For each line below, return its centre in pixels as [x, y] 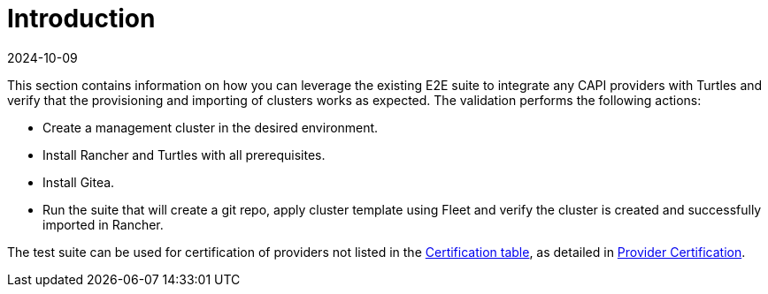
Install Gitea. [79, 182]
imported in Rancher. [103, 224]
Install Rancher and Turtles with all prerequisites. [184, 155]
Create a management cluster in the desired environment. [211, 127]
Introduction [81, 19]
